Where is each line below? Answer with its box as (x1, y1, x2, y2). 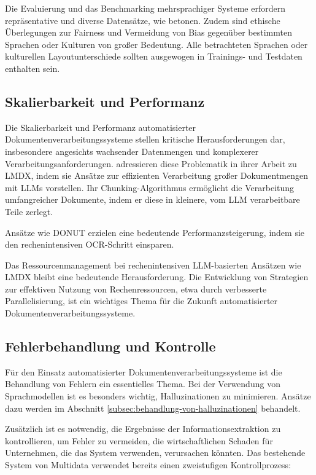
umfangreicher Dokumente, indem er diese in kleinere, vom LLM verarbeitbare (5, 193, 300, 206)
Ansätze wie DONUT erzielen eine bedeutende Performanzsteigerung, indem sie (5, 226, 305, 238)
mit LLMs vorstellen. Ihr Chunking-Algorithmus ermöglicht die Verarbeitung (5, 181, 295, 194)
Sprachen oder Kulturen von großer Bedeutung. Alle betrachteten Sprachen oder (5, 37, 308, 50)
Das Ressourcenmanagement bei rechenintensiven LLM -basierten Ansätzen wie (5, 258, 301, 271)
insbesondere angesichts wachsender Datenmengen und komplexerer (5, 144, 259, 157)
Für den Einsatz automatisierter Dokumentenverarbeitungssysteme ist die (5, 365, 282, 378)
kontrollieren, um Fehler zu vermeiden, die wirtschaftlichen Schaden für (5, 434, 273, 447)
